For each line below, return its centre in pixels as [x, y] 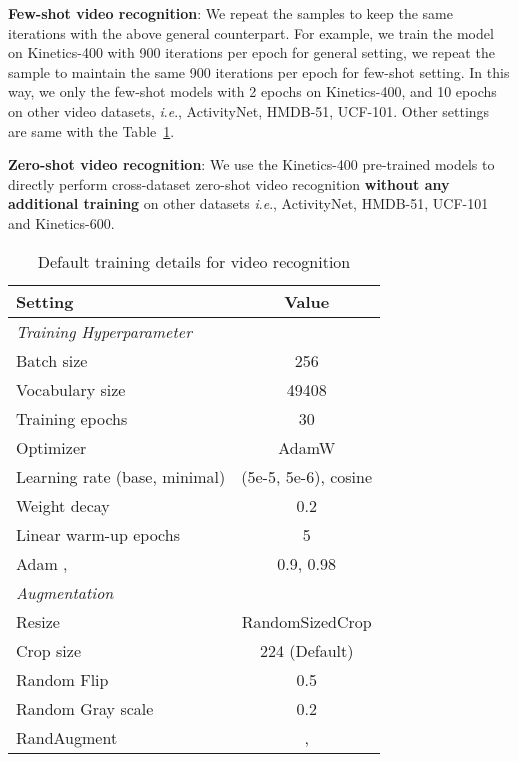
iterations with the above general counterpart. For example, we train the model [251, 32]
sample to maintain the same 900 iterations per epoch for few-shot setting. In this [259, 71]
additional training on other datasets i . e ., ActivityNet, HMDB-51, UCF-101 [248, 203]
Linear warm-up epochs [98, 534]
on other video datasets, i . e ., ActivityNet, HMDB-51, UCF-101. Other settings [249, 110]
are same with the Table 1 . [91, 130]
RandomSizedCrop [306, 621]
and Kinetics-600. [61, 222]
